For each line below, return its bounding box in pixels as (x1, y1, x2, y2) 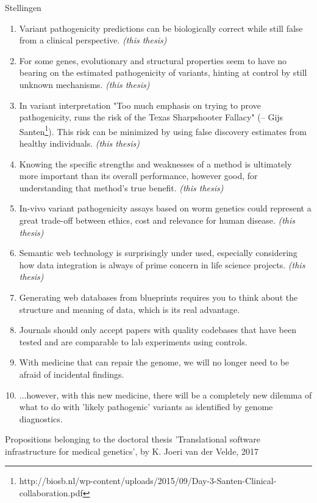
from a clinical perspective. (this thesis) (19, 34, 167, 46)
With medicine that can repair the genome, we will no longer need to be (19, 356, 290, 369)
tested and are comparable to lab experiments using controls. (19, 335, 248, 348)
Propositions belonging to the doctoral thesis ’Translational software (5, 433, 260, 446)
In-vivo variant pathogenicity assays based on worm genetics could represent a (19, 202, 312, 215)
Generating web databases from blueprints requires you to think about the (19, 290, 298, 303)
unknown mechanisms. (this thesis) (19, 78, 150, 90)
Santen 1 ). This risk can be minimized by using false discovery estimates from (19, 123, 307, 138)
